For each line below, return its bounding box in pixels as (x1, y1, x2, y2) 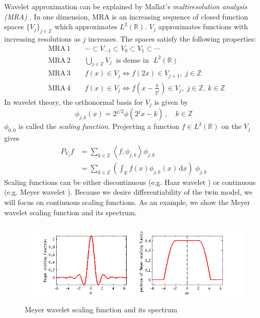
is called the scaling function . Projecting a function (19, 121, 180, 132)
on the (221, 121, 241, 132)
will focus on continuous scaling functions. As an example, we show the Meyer (4, 197, 251, 207)
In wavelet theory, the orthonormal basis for (4, 96, 143, 107)
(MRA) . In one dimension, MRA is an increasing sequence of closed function (4, 11, 248, 22)
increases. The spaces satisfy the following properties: (88, 33, 256, 44)
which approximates (55, 21, 117, 32)
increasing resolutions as (4, 33, 81, 44)
